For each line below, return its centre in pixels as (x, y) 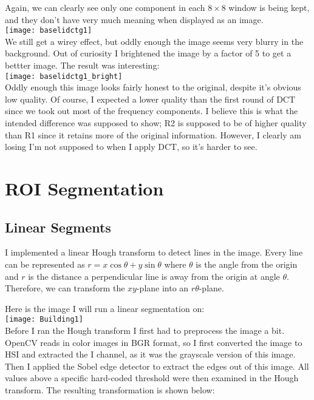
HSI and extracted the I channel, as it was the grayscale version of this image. (150, 354)
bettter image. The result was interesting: (82, 65)
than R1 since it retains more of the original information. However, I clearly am (153, 134)
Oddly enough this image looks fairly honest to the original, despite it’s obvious (153, 87)
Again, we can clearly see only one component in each (105, 7)
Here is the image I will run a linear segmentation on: (105, 308)
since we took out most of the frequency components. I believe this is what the (152, 111)
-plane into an (162, 288)
